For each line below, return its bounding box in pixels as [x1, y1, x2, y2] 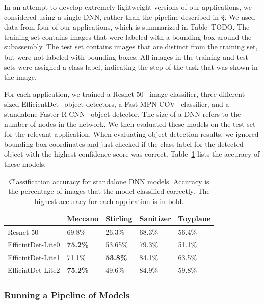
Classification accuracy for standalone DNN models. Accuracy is [9, 175, 209, 186]
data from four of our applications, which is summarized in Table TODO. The [4, 21, 250, 32]
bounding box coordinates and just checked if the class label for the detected [4, 138, 244, 149]
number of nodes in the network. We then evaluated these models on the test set [4, 118, 256, 129]
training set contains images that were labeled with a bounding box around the [4, 31, 252, 42]
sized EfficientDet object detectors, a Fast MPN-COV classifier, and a [4, 98, 229, 109]
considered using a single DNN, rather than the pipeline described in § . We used [4, 11, 255, 22]
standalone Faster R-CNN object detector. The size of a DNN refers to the [4, 108, 241, 119]
